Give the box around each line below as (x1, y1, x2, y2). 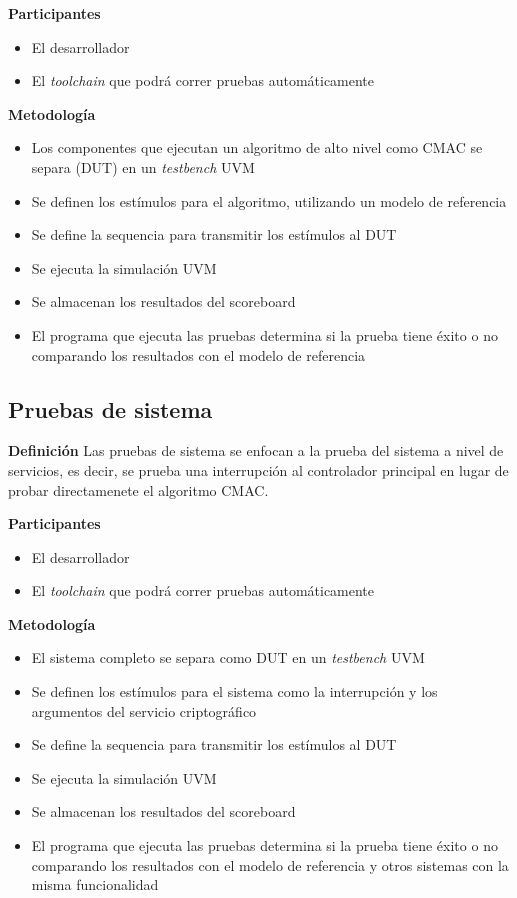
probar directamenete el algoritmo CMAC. (8, 479, 269, 500)
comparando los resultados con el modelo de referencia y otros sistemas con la (31, 854, 509, 875)
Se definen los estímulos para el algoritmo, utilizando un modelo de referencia (31, 190, 507, 211)
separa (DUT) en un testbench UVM (31, 156, 255, 177)
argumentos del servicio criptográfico (31, 700, 257, 721)
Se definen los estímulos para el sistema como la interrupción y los (31, 681, 438, 702)
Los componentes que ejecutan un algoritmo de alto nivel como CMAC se (31, 137, 483, 158)
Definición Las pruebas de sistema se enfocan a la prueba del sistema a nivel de (8, 440, 504, 461)
